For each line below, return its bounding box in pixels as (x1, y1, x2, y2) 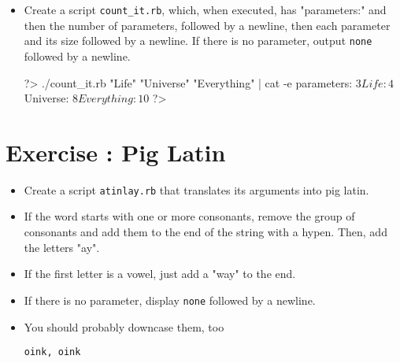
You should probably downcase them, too (24, 318, 224, 335)
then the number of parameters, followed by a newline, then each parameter (24, 17, 391, 33)
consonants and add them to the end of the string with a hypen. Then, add (24, 224, 387, 240)
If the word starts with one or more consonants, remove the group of (24, 208, 355, 224)
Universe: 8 (24, 90, 78, 106)
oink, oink (24, 346, 81, 358)
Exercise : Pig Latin (6, 135, 226, 168)
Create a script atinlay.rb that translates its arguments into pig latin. (24, 181, 369, 198)
